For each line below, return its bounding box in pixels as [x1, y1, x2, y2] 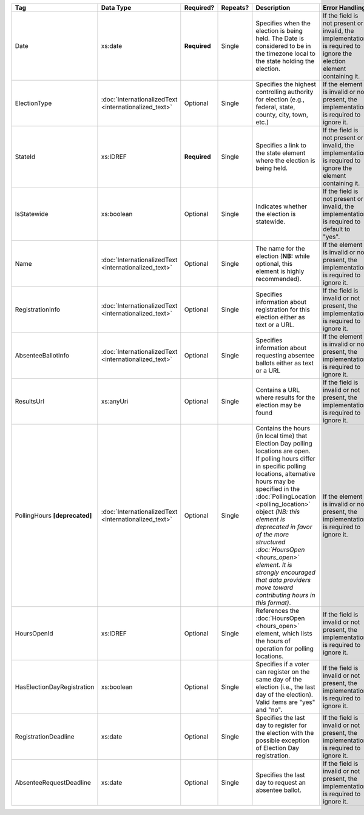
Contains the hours [255, 424, 311, 432]
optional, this [255, 260, 293, 268]
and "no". [255, 706, 283, 714]
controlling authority [255, 88, 314, 96]
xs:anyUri [101, 397, 129, 405]
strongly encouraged [255, 568, 315, 577]
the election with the [255, 729, 314, 737]
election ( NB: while [255, 252, 310, 260]
